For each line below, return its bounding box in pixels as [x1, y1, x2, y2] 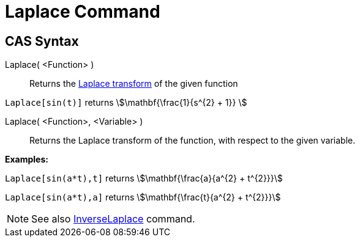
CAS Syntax [5, 33, 79, 49]
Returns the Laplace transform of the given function [29, 78, 238, 89]
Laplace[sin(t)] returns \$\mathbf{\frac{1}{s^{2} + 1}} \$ [5, 97, 247, 108]
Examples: [5, 154, 48, 165]
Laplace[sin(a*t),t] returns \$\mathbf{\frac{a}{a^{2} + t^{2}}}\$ [5, 173, 283, 184]
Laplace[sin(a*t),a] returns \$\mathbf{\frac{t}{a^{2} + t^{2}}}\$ [5, 192, 281, 203]
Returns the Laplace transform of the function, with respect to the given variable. [29, 135, 356, 146]
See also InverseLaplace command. [31, 213, 195, 226]
